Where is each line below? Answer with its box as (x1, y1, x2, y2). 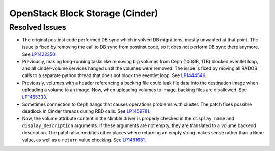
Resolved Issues (9, 22, 66, 32)
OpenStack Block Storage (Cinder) (9, 8, 158, 19)
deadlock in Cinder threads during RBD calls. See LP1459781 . (22, 108, 151, 114)
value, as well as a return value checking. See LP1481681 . (22, 137, 146, 143)
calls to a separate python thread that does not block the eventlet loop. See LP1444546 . (22, 72, 207, 79)
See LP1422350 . (22, 51, 57, 57)
